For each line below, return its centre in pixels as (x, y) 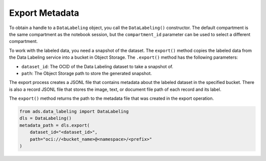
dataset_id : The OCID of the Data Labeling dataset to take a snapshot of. (97, 66)
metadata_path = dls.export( (55, 125)
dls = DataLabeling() (46, 118)
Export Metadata (44, 13)
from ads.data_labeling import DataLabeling (74, 112)
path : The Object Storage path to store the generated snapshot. (87, 73)
